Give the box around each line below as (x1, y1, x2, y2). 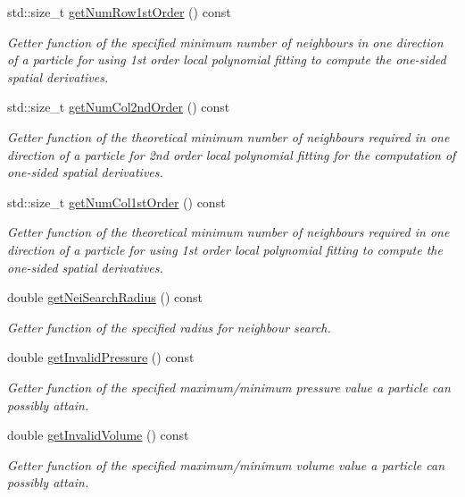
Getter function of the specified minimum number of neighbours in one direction (7, 32, 444, 51)
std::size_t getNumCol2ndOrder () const (7, 97, 230, 116)
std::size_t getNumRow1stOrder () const (7, 3, 231, 21)
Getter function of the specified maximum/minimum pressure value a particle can (7, 377, 451, 396)
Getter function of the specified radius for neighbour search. (7, 317, 331, 336)
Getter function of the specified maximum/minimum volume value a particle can (7, 455, 445, 474)
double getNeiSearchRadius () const (7, 288, 203, 307)
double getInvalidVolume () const (7, 425, 189, 444)
